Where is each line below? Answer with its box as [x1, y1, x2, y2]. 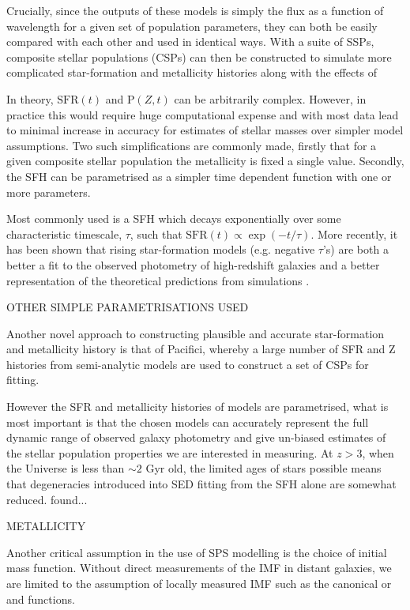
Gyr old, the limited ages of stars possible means [145, 460, 382, 476]
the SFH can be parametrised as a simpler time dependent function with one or [6, 168, 392, 184]
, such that [130, 225, 182, 242]
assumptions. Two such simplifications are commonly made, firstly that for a [6, 137, 377, 153]
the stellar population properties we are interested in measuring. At [6, 444, 333, 461]
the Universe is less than [6, 460, 125, 476]
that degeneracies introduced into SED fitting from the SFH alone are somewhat [6, 476, 397, 492]
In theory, [6, 90, 54, 107]
